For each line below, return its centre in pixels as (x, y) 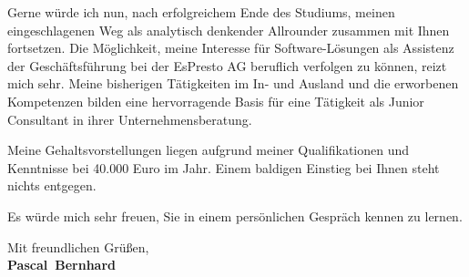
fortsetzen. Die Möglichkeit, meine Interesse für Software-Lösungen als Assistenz (231, 48)
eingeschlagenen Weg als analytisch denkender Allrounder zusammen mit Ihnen (229, 30)
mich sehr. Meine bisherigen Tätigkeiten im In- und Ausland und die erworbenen (233, 83)
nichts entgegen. (52, 185)
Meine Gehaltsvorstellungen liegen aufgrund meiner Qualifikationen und (209, 150)
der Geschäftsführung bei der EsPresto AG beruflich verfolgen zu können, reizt (227, 65)
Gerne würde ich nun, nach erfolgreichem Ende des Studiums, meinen (201, 12)
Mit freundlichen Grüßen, (78, 246)
